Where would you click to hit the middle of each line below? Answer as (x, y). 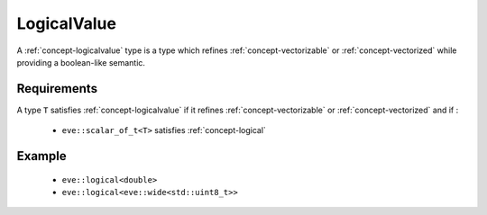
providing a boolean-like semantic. (81, 62)
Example (41, 156)
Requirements (57, 89)
